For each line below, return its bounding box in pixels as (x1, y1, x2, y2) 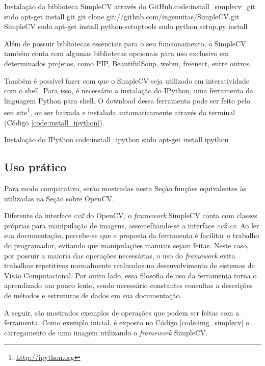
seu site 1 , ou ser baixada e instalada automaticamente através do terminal (4, 106, 235, 117)
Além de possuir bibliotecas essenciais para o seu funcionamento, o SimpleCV (4, 38, 246, 48)
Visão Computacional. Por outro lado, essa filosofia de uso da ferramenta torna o (4, 270, 257, 280)
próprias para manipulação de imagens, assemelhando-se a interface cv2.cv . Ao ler (4, 220, 259, 230)
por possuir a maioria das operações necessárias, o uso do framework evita (4, 250, 235, 260)
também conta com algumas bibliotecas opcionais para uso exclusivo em (4, 48, 229, 59)
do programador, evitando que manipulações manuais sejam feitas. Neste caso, (4, 240, 249, 250)
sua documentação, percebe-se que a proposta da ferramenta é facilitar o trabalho (4, 230, 259, 241)
